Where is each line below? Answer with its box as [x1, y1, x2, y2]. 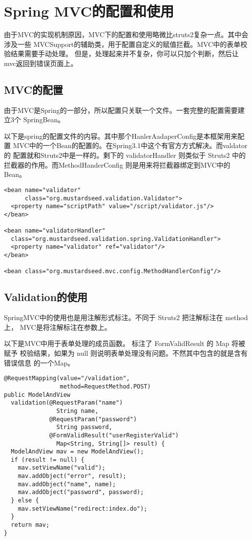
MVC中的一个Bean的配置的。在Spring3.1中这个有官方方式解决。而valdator [13, 140, 248, 151]
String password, [56, 424, 112, 431]
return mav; [11, 521, 50, 529]
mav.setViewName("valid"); [18, 464, 105, 472]
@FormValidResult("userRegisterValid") [49, 432, 179, 439]
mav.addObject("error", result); [18, 473, 126, 480]
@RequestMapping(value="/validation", [4, 375, 130, 382]
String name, [56, 407, 99, 414]
